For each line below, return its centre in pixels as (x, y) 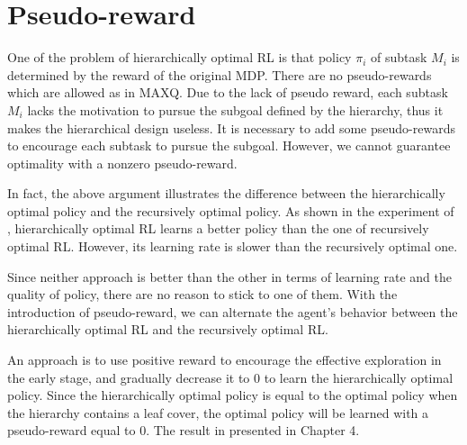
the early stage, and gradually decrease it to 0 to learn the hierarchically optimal (230, 377)
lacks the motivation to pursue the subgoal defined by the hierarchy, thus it (235, 109)
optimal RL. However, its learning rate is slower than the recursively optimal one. (233, 246)
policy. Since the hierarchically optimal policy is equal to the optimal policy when (233, 395)
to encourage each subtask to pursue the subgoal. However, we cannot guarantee (229, 145)
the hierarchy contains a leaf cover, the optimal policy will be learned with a (218, 412)
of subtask (399, 57)
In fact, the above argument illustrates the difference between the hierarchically (226, 193)
